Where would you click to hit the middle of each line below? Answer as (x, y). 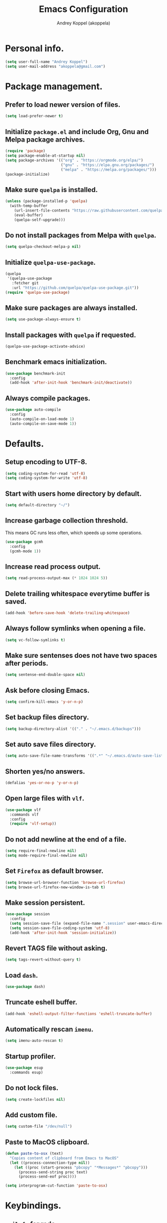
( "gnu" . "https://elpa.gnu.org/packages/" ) (107, 165)
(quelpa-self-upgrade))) (40, 220)
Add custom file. (31, 1115)
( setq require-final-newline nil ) (41, 851)
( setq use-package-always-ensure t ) (43, 319)
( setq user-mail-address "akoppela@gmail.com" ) (55, 66)
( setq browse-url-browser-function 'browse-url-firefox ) (65, 882)
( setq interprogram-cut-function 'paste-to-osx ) (56, 1186)
